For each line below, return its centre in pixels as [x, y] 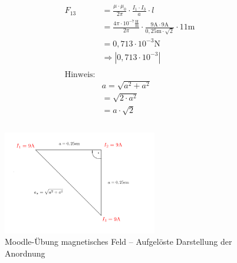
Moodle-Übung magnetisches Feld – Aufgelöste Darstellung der [119, 242]
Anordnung [25, 253]
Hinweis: [80, 74]
